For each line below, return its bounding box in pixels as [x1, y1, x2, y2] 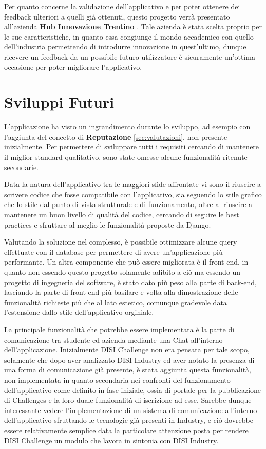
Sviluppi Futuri [4, 91, 115, 113]
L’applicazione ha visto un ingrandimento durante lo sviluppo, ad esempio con [4, 121, 251, 132]
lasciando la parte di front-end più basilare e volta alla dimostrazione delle [4, 287, 238, 297]
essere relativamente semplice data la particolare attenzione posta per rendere [4, 424, 249, 435]
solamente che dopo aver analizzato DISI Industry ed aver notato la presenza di [4, 354, 255, 365]
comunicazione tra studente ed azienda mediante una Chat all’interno [4, 334, 223, 345]
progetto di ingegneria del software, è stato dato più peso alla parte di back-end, [4, 276, 257, 287]
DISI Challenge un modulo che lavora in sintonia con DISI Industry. [4, 435, 219, 445]
